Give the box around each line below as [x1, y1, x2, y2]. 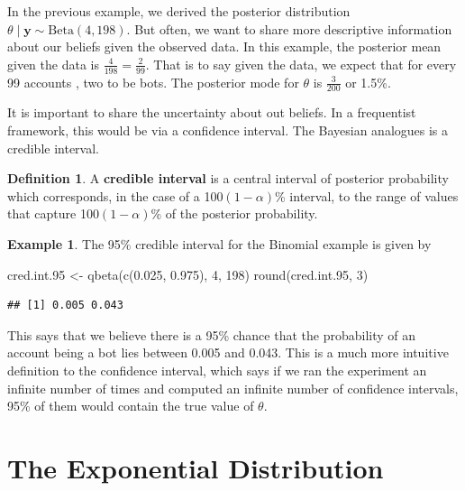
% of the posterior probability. [150, 204, 318, 223]
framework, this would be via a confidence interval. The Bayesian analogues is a [7, 121, 449, 140]
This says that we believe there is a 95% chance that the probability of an [7, 325, 416, 344]
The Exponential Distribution [7, 449, 384, 486]
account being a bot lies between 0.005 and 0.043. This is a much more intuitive [7, 343, 449, 362]
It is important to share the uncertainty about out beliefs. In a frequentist [7, 103, 416, 122]
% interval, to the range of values [275, 186, 459, 205]
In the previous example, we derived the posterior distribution [7, 2, 351, 20]
